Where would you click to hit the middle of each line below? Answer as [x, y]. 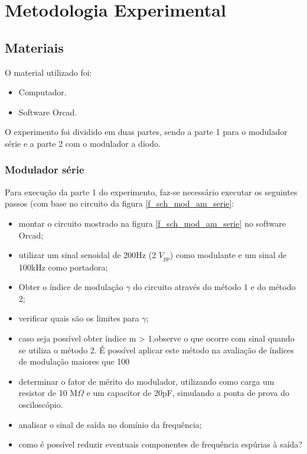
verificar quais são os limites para [79, 318]
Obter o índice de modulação [71, 287]
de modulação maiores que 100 [74, 361]
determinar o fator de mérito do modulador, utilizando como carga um [146, 381]
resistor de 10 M [48, 393]
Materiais [34, 47]
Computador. [43, 92]
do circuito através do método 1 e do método [214, 287]
